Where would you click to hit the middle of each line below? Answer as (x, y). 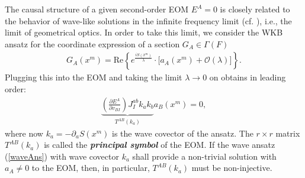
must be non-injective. (232, 168)
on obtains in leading (248, 77)
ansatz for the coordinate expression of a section (92, 43)
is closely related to (255, 9)
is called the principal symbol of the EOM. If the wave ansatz (160, 145)
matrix (288, 133)
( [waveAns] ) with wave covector (62, 156)
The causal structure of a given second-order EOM (97, 9)
